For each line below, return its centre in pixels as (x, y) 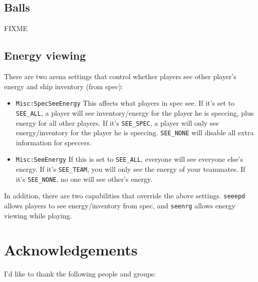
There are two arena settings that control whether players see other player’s (120, 76)
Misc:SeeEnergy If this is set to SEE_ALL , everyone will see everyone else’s (130, 159)
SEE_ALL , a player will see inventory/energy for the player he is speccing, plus (135, 112)
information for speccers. (54, 142)
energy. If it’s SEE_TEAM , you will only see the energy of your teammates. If (131, 169)
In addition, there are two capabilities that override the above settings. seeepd (125, 196)
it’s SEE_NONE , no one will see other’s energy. (84, 179)
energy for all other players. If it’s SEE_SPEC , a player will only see (117, 122)
